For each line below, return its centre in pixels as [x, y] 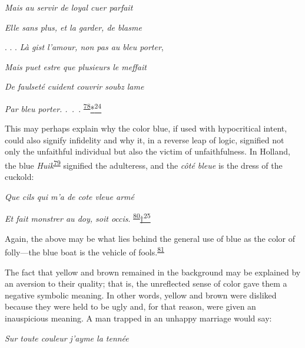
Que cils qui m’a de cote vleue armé [69, 196]
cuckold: [19, 177]
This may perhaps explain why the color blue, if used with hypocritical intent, [146, 128]
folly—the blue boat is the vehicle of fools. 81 [84, 251]
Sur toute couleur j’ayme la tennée [67, 338]
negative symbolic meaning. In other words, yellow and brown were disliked [141, 295]
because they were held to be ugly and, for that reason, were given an [130, 306]
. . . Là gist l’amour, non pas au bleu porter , [84, 47]
